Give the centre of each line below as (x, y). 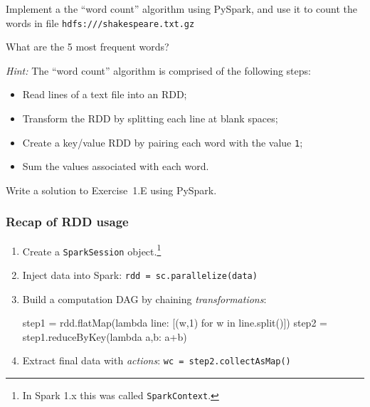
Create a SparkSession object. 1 (92, 250)
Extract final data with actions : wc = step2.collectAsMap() (157, 360)
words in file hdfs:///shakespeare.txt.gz (100, 22)
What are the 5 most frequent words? (88, 47)
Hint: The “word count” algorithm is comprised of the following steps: (158, 70)
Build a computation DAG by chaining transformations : (144, 298)
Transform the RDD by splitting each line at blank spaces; (150, 118)
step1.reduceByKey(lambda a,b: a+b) (105, 336)
